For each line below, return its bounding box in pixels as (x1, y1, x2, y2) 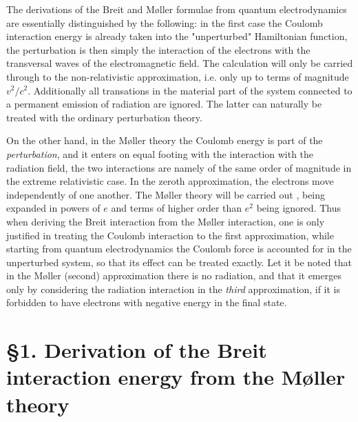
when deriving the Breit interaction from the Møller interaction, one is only (6, 214, 325, 228)
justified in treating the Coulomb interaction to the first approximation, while (6, 228, 334, 242)
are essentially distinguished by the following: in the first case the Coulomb (6, 15, 323, 30)
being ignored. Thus (256, 201, 341, 215)
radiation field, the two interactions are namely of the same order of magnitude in (6, 160, 352, 174)
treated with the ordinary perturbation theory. (6, 110, 202, 124)
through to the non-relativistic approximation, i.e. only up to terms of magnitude (6, 69, 349, 83)
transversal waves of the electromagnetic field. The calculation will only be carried (6, 56, 353, 70)
